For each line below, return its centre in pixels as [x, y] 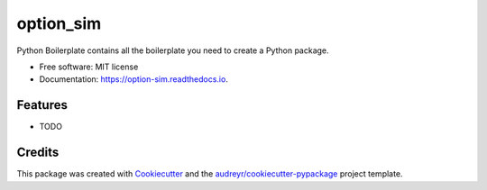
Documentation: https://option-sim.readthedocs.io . [134, 79]
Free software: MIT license [89, 67]
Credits [38, 153]
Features [42, 105]
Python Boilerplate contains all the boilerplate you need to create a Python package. [173, 50]
